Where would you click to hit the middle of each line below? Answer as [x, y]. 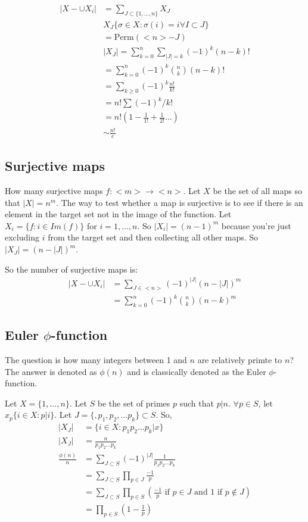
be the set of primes [134, 403]
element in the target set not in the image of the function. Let [118, 214]
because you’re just [256, 225]
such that [197, 403]
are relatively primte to [240, 360]
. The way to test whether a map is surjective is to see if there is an [180, 202]
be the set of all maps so [257, 191]
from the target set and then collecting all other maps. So [153, 237]
